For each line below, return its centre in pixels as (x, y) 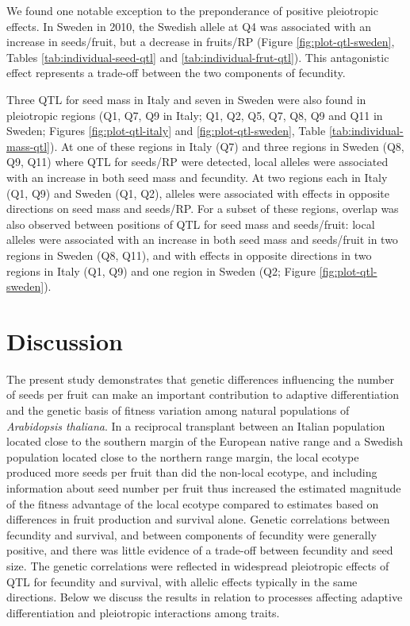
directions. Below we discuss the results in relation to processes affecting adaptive (205, 597)
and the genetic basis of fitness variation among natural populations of (178, 410)
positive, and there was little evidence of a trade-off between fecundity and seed (200, 550)
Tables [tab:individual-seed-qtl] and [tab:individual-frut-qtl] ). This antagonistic (198, 57)
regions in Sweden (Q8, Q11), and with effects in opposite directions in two (189, 255)
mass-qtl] (28, 146)
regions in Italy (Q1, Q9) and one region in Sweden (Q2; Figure (161, 270)
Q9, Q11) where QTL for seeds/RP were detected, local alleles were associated (197, 162)
